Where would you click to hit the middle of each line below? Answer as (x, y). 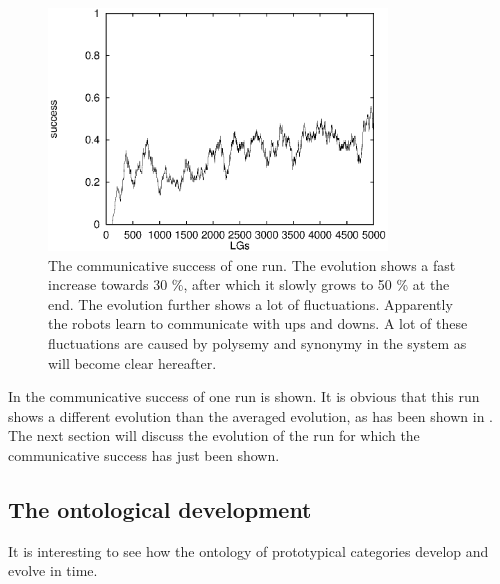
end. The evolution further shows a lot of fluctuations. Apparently (250, 303)
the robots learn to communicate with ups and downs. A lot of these (258, 323)
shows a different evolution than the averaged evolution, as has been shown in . (251, 415)
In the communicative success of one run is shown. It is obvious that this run (244, 396)
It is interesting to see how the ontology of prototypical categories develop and (248, 550)
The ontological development (160, 508)
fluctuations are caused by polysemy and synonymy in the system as (257, 342)
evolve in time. (53, 570)
